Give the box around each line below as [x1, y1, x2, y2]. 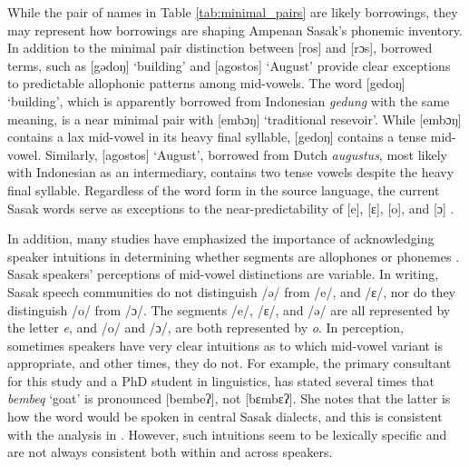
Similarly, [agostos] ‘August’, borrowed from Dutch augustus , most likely [44, 144, 447, 164]
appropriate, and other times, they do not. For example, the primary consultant [7, 353, 452, 373]
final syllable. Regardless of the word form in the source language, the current [7, 180, 440, 199]
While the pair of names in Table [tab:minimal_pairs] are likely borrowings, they [7, 3, 458, 21]
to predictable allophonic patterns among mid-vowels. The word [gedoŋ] [7, 74, 405, 93]
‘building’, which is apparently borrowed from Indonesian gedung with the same [7, 91, 450, 110]
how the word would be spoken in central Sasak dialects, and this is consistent [7, 407, 443, 426]
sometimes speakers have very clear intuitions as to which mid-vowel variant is [7, 335, 444, 354]
